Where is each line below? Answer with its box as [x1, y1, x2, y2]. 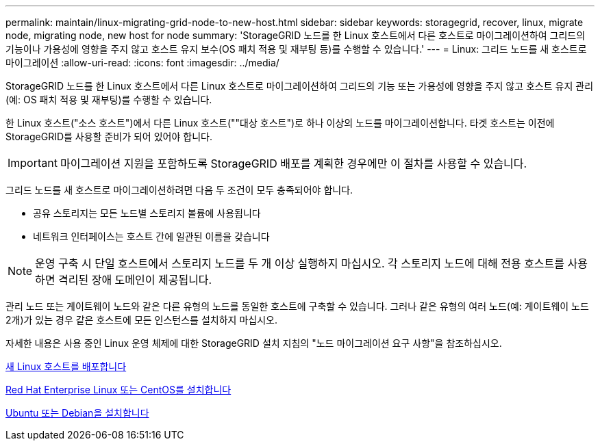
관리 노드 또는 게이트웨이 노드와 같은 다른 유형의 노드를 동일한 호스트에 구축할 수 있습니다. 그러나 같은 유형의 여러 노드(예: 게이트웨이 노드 [5, 300, 589, 312]
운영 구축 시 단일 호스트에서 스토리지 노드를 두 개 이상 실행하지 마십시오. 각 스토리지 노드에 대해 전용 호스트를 [35, 257, 565, 270]
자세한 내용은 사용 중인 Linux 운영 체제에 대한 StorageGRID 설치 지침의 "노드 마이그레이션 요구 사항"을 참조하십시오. [5, 337, 502, 349]
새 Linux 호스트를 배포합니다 [5, 360, 127, 372]
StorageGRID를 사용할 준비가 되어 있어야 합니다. [5, 131, 212, 142]
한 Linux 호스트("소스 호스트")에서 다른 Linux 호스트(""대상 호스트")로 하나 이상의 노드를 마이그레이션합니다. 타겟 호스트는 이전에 [5, 117, 555, 129]
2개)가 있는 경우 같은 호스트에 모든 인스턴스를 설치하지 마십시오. [5, 314, 277, 326]
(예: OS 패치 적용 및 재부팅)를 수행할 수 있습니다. [5, 94, 212, 105]
